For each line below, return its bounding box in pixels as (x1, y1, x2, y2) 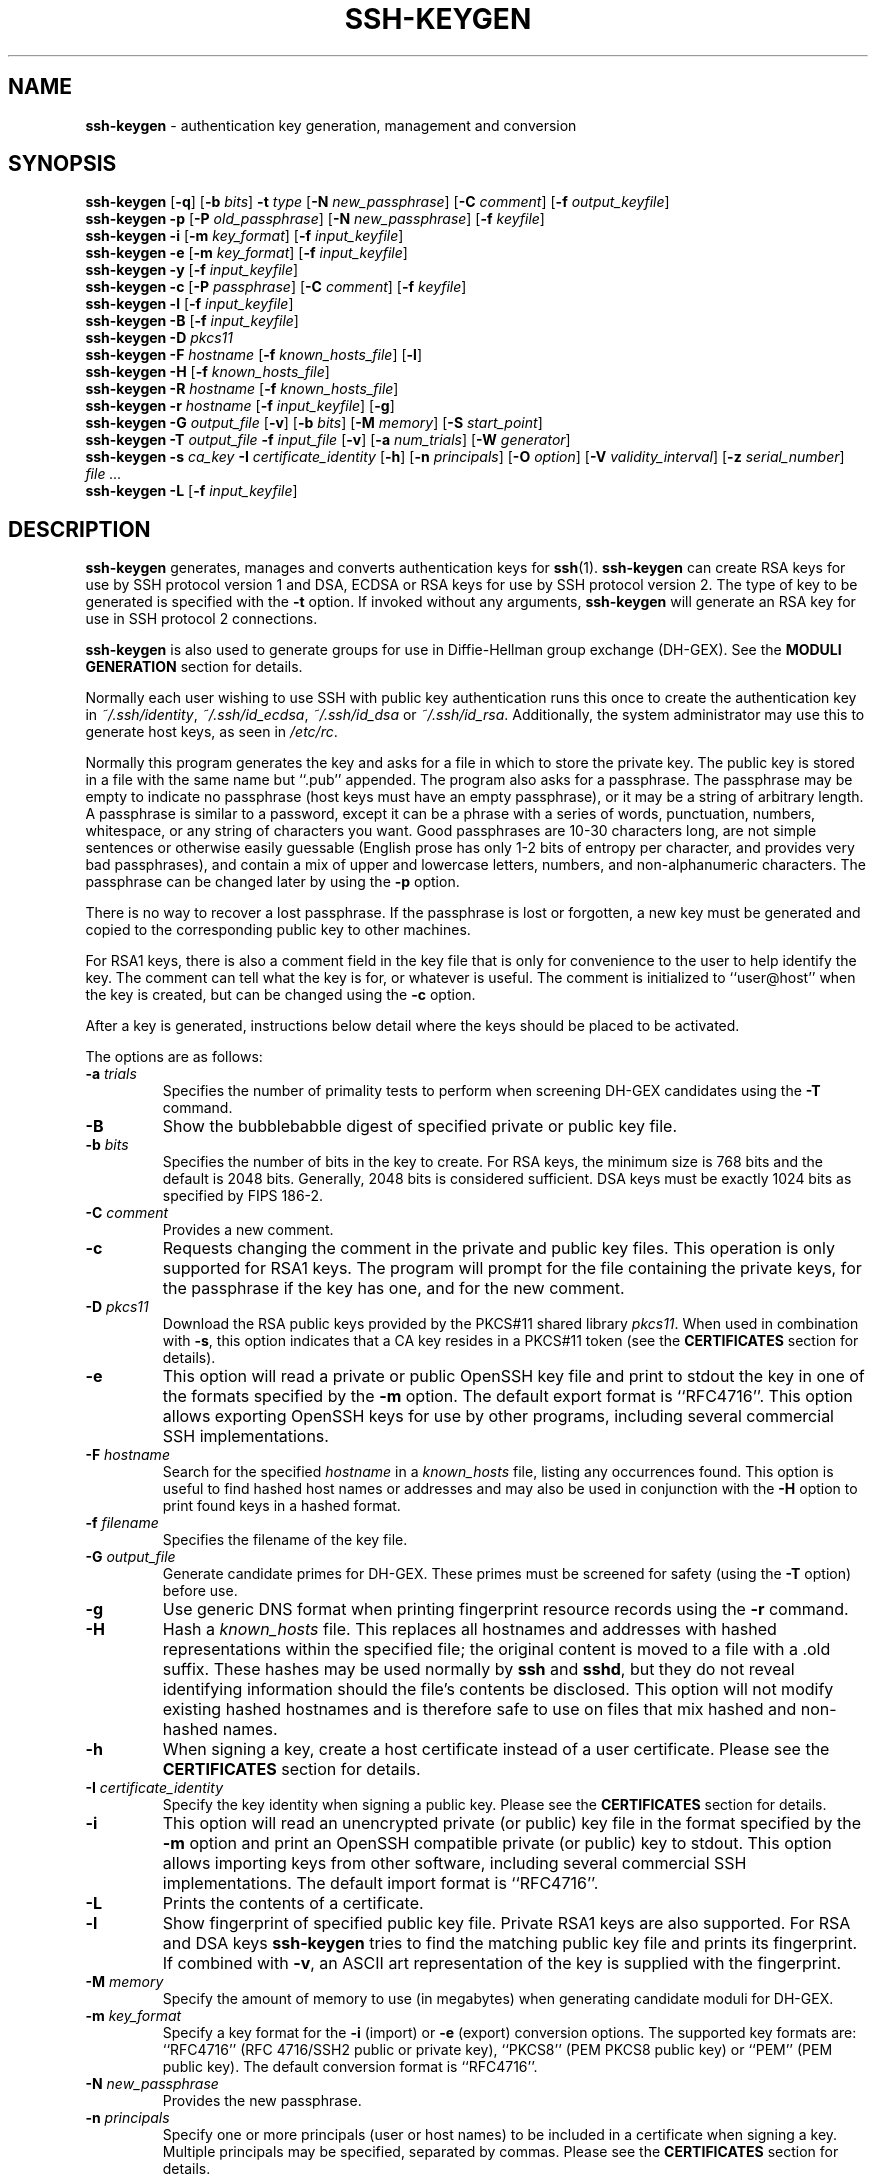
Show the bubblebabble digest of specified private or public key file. (162, 1116, 677, 1137)
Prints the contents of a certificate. (162, 1893, 424, 1914)
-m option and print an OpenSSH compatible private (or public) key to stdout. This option (162, 1833, 832, 1854)
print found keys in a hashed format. (162, 1497, 401, 1515)
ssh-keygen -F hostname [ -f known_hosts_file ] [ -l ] (85, 346, 422, 364)
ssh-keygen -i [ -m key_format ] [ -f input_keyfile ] (85, 227, 404, 245)
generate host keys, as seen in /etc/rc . (85, 723, 338, 741)
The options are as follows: (85, 1048, 263, 1066)
